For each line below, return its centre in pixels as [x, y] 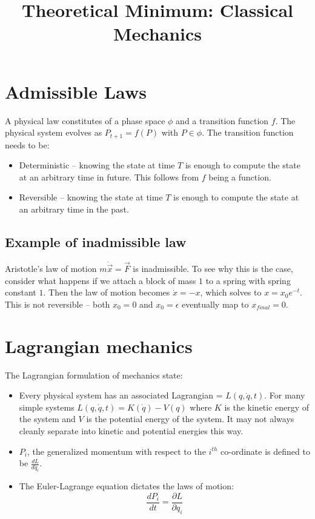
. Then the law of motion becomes [107, 292]
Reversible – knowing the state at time [91, 197]
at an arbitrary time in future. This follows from [109, 177]
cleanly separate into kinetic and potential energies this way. [131, 431]
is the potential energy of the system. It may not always [190, 419]
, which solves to [231, 292]
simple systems [47, 407]
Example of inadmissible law [96, 241]
